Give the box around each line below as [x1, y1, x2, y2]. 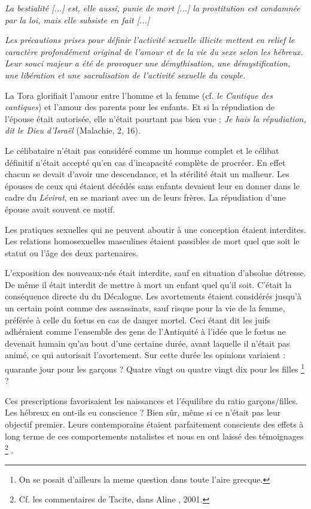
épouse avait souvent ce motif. [5, 202, 115, 215]
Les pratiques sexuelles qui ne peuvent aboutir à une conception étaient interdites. [5, 223, 306, 235]
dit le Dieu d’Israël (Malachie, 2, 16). [5, 124, 141, 137]
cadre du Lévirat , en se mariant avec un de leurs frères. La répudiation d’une [5, 191, 286, 204]
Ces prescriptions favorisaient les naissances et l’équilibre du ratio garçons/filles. [5, 394, 298, 407]
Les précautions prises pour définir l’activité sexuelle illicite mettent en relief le [5, 34, 295, 46]
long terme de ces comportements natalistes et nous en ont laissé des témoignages [5, 429, 304, 442]
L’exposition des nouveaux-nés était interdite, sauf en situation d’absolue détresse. [5, 266, 306, 279]
